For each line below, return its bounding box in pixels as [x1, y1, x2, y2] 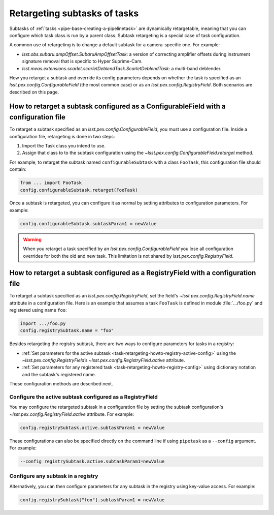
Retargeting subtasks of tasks [9, 8, 139, 19]
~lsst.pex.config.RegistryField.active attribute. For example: [9, 411, 134, 417]
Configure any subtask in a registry [9, 473, 98, 480]
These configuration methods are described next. [9, 381, 114, 387]
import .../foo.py [20, 320, 66, 326]
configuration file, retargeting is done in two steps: [9, 133, 115, 139]
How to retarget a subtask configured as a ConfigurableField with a [9, 102, 226, 111]
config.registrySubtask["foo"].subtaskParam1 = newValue [20, 497, 165, 503]
